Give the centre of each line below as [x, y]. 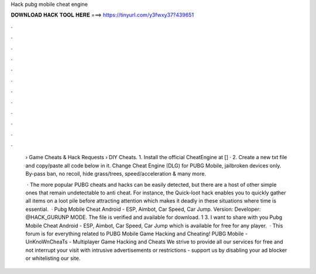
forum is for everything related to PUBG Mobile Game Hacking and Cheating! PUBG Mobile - [137, 234]
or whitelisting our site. [53, 258]
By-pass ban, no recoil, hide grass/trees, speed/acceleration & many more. [116, 174]
